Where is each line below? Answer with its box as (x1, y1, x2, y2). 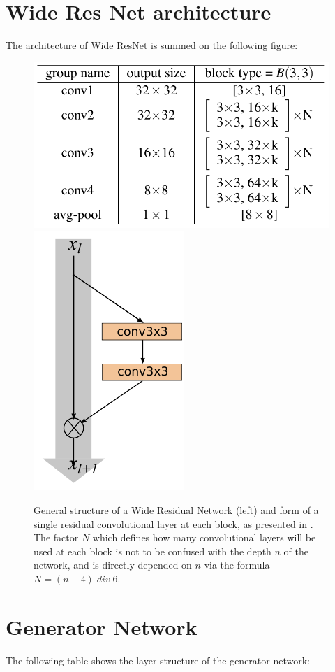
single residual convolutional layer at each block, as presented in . (33, 516, 313, 531)
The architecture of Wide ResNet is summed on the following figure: (6, 38, 298, 52)
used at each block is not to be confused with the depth (33, 543, 271, 558)
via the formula (204, 557, 270, 572)
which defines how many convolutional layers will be (92, 530, 316, 545)
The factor (33, 530, 79, 545)
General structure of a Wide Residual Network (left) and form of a (33, 502, 319, 517)
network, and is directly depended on (33, 557, 192, 572)
